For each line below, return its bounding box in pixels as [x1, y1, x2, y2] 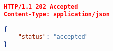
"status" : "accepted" [18, 33, 88, 41]
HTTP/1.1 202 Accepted [4, 3, 78, 10]
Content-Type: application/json [4, 10, 110, 18]
